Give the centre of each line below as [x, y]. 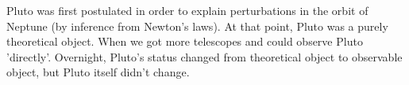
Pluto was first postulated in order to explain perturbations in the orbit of [187, 10]
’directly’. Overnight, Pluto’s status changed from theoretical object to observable [204, 56]
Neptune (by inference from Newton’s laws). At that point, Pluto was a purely [197, 26]
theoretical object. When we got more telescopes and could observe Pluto [185, 41]
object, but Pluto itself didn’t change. [98, 72]
